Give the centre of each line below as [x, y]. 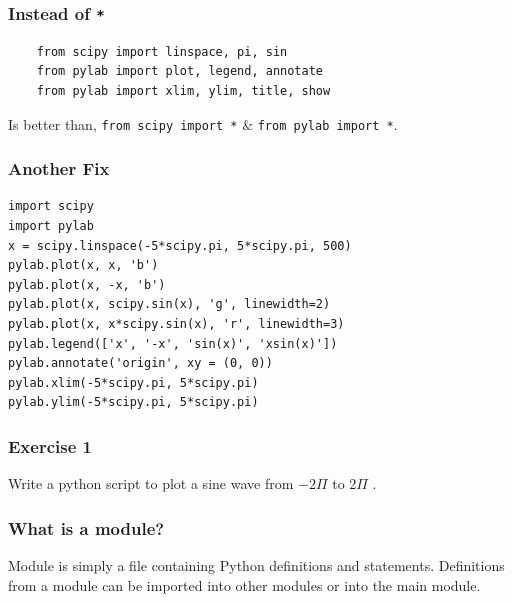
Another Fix [59, 168]
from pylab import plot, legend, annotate [179, 71]
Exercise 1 [50, 445]
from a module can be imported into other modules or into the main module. [244, 584]
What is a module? [86, 527]
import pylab [51, 226]
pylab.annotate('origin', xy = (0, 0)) [140, 363]
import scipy [51, 206]
